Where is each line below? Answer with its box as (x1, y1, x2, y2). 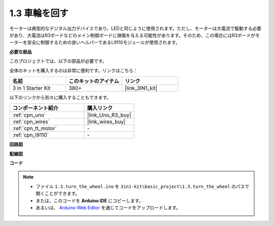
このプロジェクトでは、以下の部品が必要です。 (9, 58, 107, 64)
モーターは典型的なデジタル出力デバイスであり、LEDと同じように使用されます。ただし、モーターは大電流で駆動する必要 (9, 25, 261, 31)
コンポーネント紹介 (12, 104, 58, 111)
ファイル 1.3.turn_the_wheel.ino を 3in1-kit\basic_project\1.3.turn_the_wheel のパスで (36, 183, 250, 190)
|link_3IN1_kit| (124, 84, 157, 91)
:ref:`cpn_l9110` (12, 132, 49, 139)
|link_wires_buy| (87, 118, 126, 125)
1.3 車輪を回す (9, 8, 68, 19)
